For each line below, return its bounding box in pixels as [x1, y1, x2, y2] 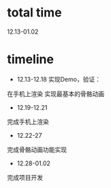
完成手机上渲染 [7, 117, 49, 126]
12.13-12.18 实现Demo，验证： [16, 75, 101, 83]
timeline [7, 51, 54, 67]
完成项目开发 [7, 173, 43, 181]
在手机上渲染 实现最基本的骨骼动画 [7, 89, 104, 97]
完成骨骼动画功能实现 [7, 145, 67, 154]
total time [7, 5, 63, 21]
